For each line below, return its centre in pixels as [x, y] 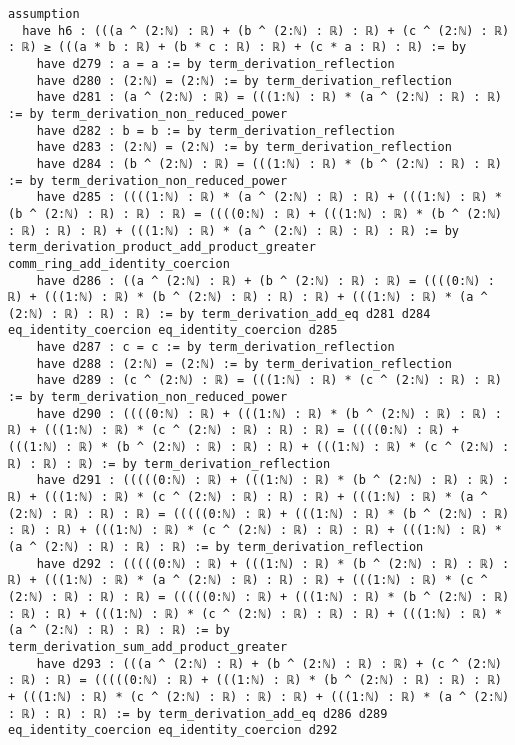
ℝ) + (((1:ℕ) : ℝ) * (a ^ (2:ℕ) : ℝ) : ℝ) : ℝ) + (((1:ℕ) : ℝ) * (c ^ [248, 580]
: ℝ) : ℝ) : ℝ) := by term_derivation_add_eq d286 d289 [198, 713]
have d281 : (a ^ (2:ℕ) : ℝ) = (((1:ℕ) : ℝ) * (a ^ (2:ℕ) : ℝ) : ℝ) [269, 97]
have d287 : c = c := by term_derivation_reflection [215, 347]
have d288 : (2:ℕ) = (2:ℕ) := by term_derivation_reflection [244, 363]
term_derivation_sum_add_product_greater [148, 646]
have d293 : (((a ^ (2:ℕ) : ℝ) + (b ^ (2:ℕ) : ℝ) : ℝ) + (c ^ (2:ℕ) [269, 663]
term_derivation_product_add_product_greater [162, 247]
